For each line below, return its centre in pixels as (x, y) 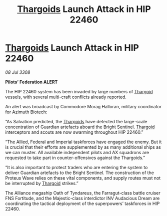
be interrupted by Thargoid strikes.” (42, 183)
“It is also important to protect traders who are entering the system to (76, 167)
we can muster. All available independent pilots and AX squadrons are (77, 152)
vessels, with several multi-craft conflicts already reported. (66, 97)
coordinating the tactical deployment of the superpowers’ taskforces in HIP (82, 204)
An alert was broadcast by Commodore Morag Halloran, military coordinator (83, 106)
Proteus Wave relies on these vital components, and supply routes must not (83, 178)
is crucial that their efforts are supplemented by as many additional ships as (83, 147)
